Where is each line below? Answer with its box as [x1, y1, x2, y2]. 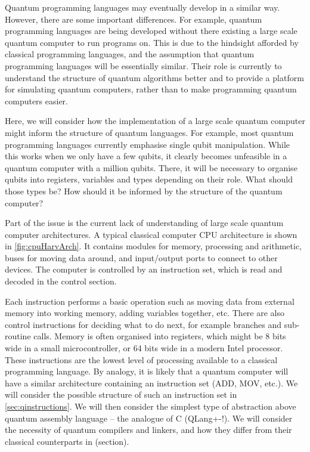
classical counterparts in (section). [5, 435, 129, 447]
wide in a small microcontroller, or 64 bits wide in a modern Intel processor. [5, 342, 283, 354]
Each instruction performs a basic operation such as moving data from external [5, 295, 294, 307]
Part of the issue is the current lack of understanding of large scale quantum [5, 216, 284, 229]
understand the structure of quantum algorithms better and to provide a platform [5, 71, 304, 83]
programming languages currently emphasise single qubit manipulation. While [5, 138, 290, 150]
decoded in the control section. [5, 275, 117, 287]
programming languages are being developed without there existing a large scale [5, 24, 297, 37]
